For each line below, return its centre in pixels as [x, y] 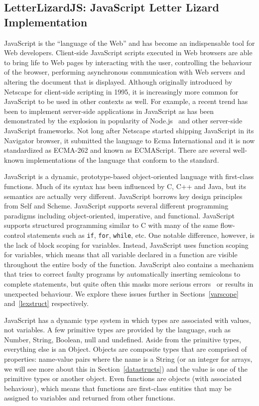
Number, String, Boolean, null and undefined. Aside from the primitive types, [123, 339]
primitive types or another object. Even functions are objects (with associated [123, 378]
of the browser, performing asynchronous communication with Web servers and [125, 72]
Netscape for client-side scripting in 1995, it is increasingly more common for [121, 91]
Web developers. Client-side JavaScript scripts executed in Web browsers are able [128, 52]
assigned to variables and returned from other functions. [90, 398]
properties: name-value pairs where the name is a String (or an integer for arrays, [128, 359]
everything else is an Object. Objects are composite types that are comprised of [126, 349]
